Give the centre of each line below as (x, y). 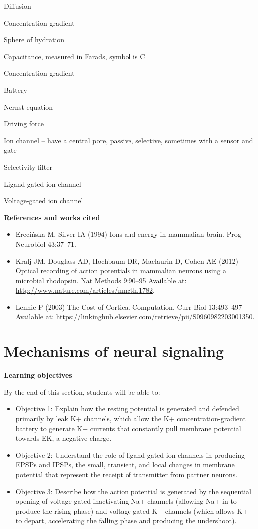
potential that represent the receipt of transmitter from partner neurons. (127, 474)
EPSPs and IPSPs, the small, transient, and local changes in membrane (125, 464)
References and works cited (52, 217)
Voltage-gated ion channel (44, 201)
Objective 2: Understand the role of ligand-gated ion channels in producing (130, 454)
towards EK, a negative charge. (64, 438)
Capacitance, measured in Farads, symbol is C (75, 56)
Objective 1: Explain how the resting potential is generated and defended (127, 408)
